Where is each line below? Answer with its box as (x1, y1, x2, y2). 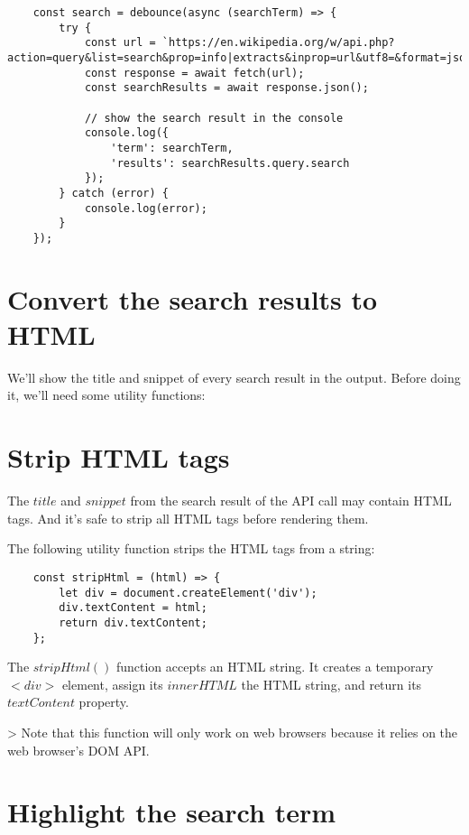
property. (78, 692, 129, 711)
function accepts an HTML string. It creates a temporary (115, 657, 434, 676)
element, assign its (61, 674, 163, 693)
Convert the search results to (7, 280, 378, 317)
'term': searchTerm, (110, 141, 234, 154)
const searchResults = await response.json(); (84, 81, 369, 95)
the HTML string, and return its (241, 674, 422, 693)
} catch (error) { (59, 186, 169, 199)
